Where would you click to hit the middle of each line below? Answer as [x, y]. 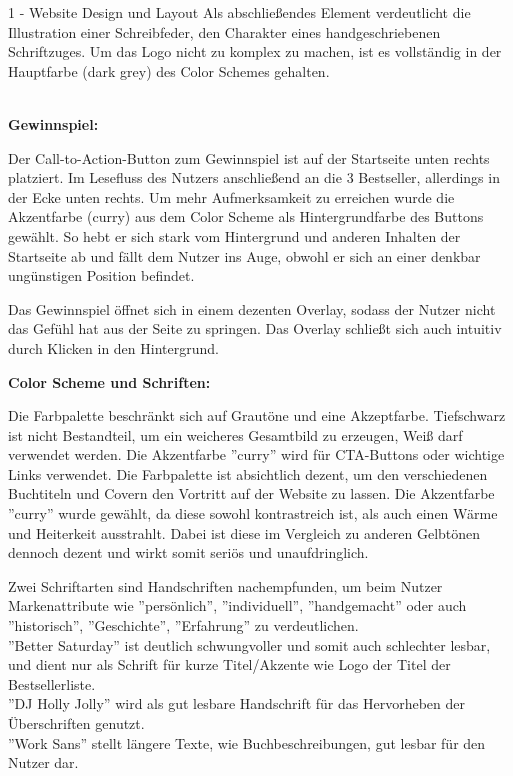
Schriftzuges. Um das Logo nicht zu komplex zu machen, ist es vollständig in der [255, 51]
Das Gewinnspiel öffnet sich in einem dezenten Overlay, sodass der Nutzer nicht [252, 308]
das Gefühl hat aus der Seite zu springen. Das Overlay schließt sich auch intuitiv [255, 328]
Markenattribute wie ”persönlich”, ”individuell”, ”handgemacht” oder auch [237, 605]
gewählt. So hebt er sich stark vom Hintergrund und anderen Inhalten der [234, 235]
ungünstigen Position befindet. [101, 275]
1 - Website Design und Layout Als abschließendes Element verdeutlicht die [239, 12]
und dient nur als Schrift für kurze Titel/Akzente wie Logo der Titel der [229, 664]
